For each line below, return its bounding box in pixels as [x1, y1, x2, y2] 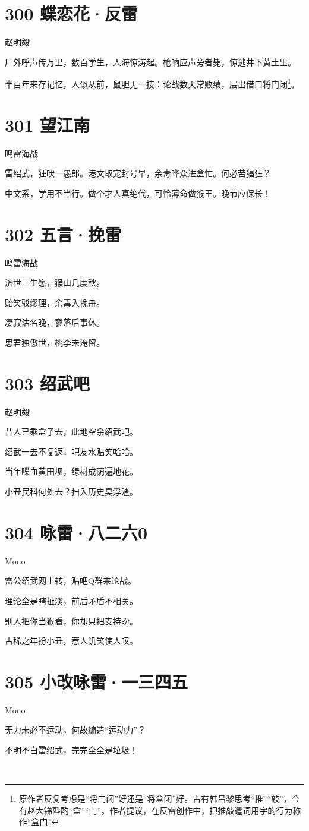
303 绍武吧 [5, 371, 90, 395]
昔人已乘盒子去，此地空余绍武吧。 [5, 425, 138, 438]
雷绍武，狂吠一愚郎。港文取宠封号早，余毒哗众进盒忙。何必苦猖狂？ [5, 167, 271, 179]
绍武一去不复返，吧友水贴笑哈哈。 [5, 445, 138, 457]
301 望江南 [5, 112, 90, 137]
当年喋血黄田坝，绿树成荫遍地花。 [5, 465, 138, 478]
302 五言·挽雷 [5, 222, 122, 246]
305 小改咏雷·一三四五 [5, 669, 188, 693]
